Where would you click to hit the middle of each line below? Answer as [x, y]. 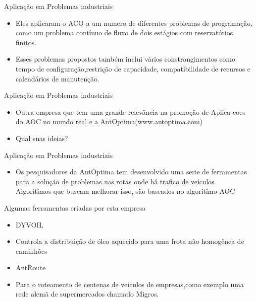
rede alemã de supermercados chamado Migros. [87, 294]
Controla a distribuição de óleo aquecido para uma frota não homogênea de [130, 241]
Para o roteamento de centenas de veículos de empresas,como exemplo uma [129, 284]
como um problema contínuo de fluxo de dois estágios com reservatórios [124, 33]
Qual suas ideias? [42, 138]
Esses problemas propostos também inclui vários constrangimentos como [125, 59]
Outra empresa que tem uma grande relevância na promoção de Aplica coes [130, 112]
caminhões [31, 251]
